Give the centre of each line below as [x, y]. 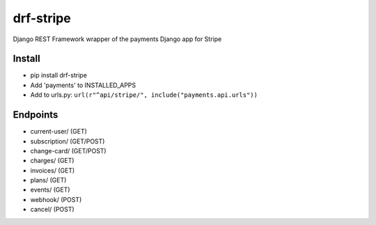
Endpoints [36, 115]
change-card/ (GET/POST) [69, 150]
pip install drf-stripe [58, 75]
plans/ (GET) [48, 180]
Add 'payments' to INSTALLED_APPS [83, 85]
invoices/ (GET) [53, 170]
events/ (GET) [50, 190]
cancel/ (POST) [52, 210]
